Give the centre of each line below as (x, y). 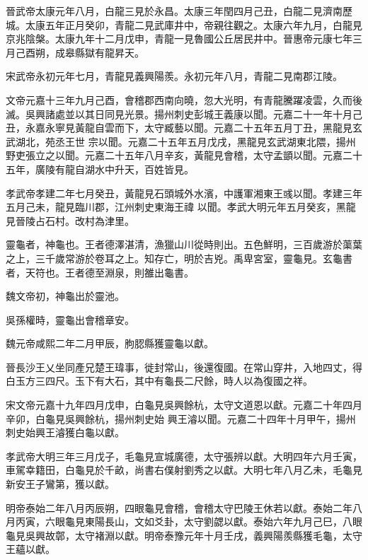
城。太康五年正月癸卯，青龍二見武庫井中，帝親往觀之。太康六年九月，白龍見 (184, 24)
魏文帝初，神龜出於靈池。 (65, 296)
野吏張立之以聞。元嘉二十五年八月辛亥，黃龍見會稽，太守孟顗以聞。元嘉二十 (184, 155)
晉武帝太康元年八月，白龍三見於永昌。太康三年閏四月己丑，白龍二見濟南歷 (179, 11)
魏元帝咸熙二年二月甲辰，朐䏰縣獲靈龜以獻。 (110, 343)
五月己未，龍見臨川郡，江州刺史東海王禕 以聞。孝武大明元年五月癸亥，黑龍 (181, 207)
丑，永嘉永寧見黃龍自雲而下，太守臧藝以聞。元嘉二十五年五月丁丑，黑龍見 (179, 128)
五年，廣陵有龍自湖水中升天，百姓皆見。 (100, 169)
